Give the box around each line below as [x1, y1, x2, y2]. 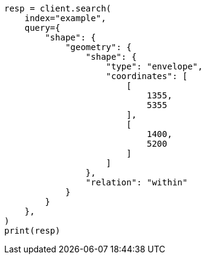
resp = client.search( [4, 4, 112, 13]
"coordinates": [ [106, 71, 188, 81]
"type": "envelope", [106, 62, 203, 71]
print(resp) [4, 226, 60, 235]
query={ [24, 23, 60, 33]
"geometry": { [65, 42, 132, 52]
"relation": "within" [85, 177, 188, 187]
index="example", [24, 13, 106, 23]
